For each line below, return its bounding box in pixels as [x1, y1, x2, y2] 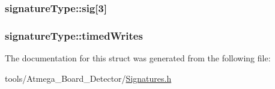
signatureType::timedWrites [5, 28, 143, 43]
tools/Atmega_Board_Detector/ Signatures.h [5, 72, 172, 84]
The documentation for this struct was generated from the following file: [5, 52, 271, 64]
